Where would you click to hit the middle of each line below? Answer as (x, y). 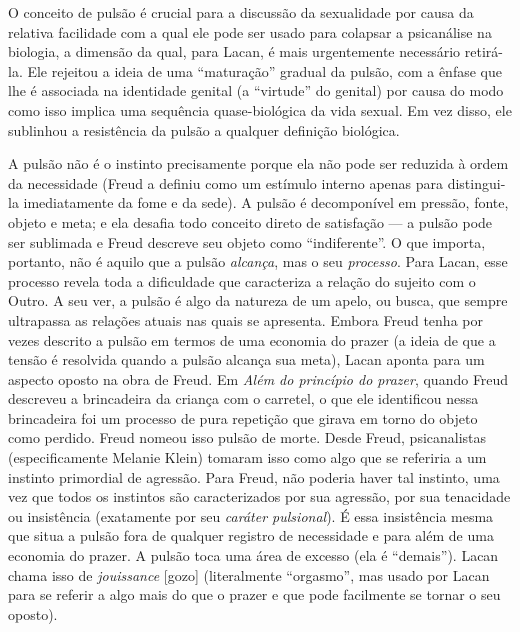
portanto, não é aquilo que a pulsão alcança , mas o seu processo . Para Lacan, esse (258, 261)
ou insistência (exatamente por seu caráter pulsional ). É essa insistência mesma (251, 515)
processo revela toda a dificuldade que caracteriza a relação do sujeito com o (242, 280)
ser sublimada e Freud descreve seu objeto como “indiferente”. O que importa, (247, 241)
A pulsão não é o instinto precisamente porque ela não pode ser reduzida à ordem (258, 163)
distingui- (476, 182)
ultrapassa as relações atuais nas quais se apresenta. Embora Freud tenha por (245, 319)
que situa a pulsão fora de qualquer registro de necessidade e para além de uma (251, 535)
